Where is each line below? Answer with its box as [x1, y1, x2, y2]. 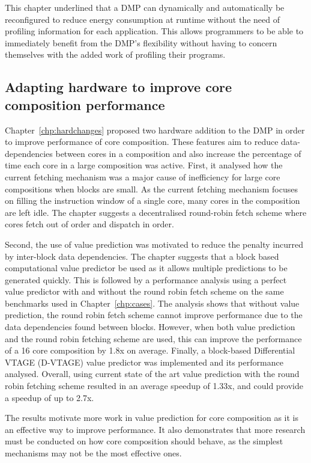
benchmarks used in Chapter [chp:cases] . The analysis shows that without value [5, 296, 300, 309]
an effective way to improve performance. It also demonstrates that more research [5, 423, 306, 435]
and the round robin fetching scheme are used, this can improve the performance [5, 332, 302, 345]
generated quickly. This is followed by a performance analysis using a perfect [5, 273, 287, 286]
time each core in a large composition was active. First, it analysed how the [5, 159, 283, 171]
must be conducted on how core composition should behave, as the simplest [5, 435, 283, 447]
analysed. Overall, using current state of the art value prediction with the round [5, 367, 300, 380]
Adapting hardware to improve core [5, 78, 232, 96]
